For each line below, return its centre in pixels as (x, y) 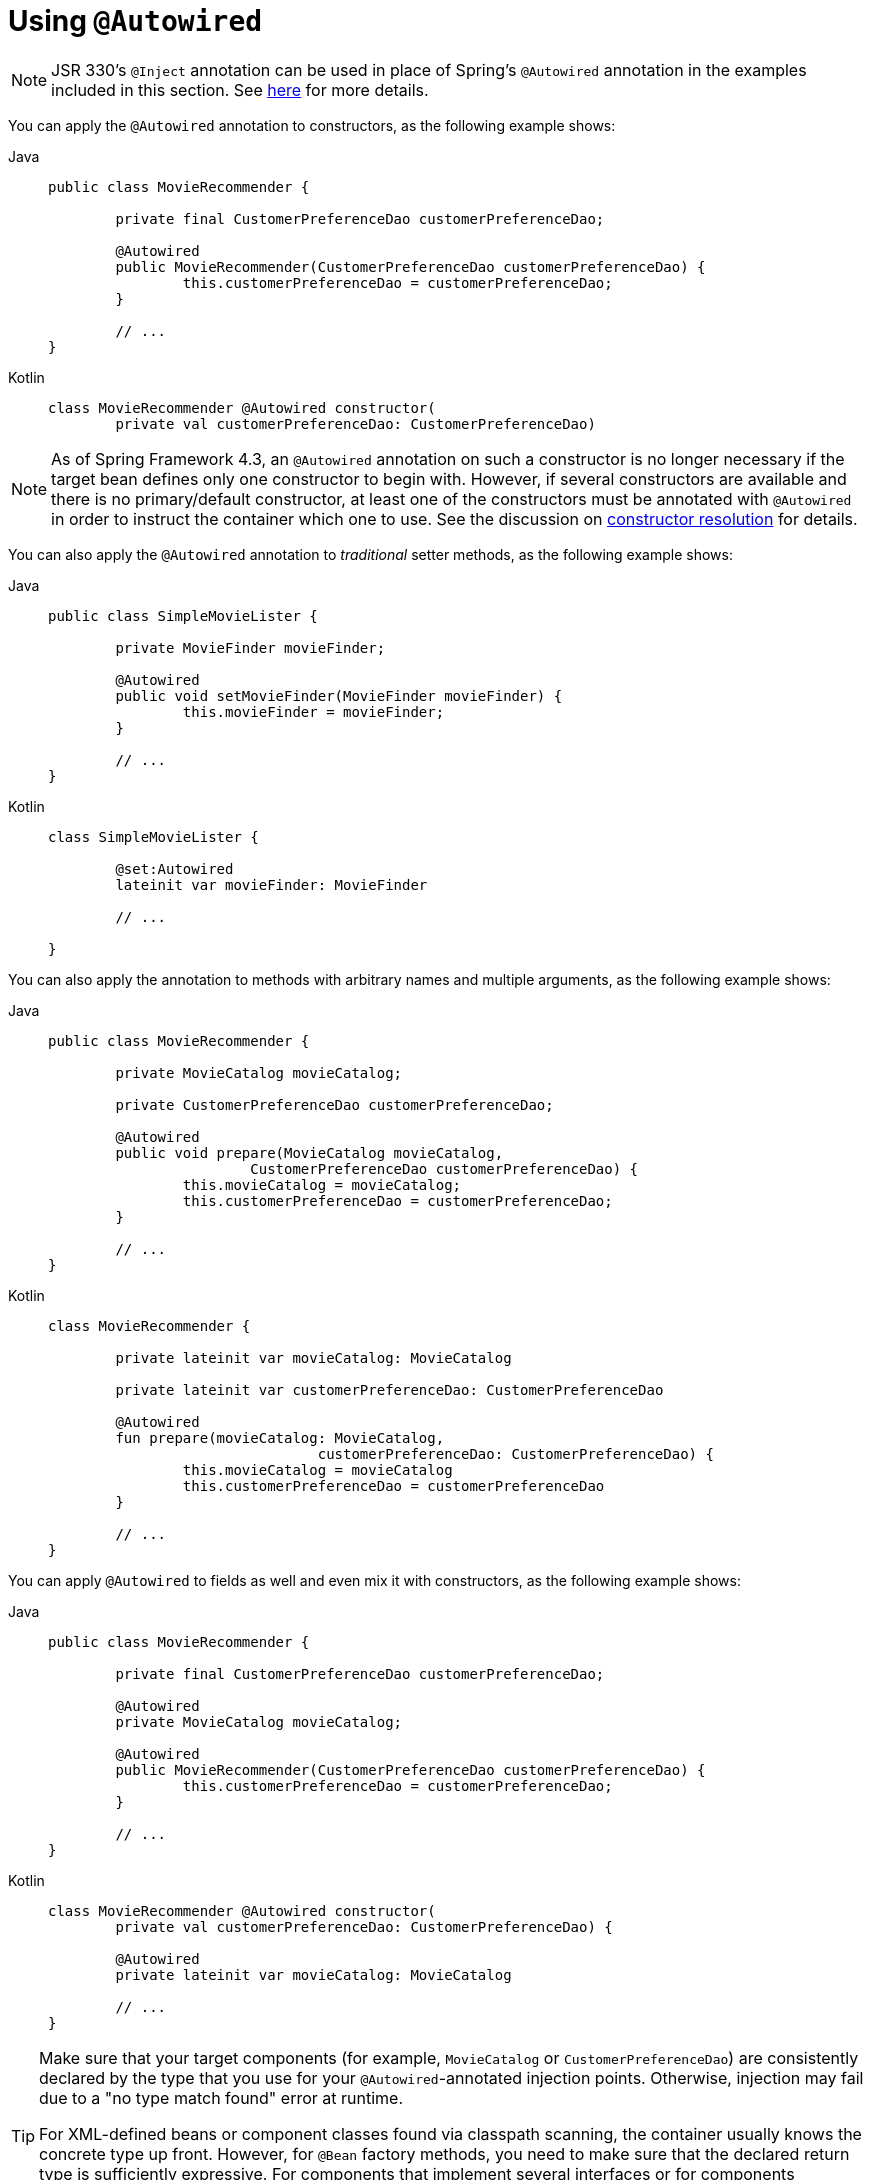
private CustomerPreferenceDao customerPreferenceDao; (334, 1104)
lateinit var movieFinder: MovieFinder (271, 884)
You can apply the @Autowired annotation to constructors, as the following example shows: (312, 125)
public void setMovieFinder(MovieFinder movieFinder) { (339, 695)
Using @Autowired (135, 21)
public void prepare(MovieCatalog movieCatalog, (309, 1152)
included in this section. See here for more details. (240, 89)
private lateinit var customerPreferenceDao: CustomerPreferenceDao (389, 1389)
